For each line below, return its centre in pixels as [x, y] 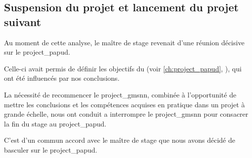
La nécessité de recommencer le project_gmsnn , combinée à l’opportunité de [120, 94]
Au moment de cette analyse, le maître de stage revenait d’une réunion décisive [124, 42]
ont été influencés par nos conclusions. [62, 78]
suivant [23, 21]
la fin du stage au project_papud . [55, 123]
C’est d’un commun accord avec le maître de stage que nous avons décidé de [120, 140]
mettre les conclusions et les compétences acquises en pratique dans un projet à [125, 104]
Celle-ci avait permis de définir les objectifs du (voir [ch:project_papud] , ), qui [123, 68]
